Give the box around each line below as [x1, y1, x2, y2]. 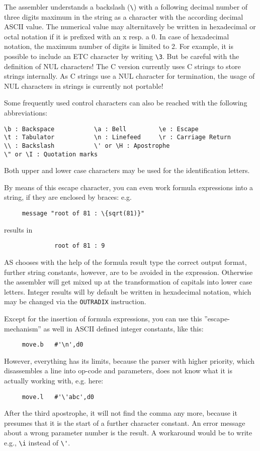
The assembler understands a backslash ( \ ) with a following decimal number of [4, 2, 248, 12]
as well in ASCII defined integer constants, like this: [43, 323, 204, 333]
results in [4, 224, 33, 235]
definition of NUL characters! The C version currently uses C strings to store [4, 61, 241, 71]
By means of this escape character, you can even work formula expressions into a [4, 182, 253, 192]
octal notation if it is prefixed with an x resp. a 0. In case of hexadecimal [4, 31, 229, 41]
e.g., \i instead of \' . [4, 437, 70, 448]
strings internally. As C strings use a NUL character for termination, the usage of [4, 71, 255, 81]
